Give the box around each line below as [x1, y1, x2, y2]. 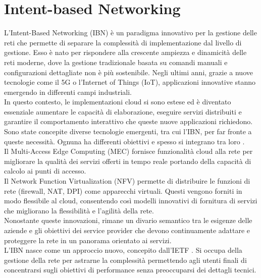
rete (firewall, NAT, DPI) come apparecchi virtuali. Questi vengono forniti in [4, 185, 242, 196]
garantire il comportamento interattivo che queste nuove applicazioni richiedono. [4, 116, 253, 127]
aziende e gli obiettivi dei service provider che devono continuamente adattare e [4, 225, 250, 235]
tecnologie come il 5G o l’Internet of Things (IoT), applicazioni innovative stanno [4, 77, 256, 87]
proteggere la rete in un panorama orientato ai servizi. [4, 235, 172, 245]
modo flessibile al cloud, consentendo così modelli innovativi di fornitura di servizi [4, 195, 257, 206]
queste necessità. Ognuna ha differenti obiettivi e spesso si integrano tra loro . [4, 136, 245, 146]
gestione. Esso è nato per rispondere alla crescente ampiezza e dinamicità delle [4, 47, 247, 58]
